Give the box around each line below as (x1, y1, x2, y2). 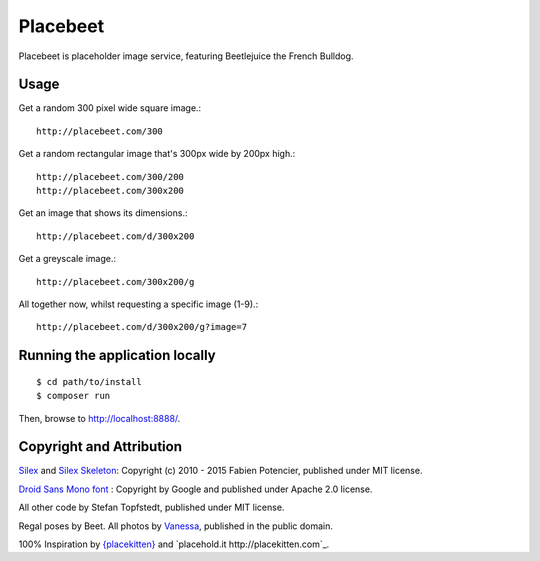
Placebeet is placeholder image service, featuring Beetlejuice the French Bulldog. (18, 50, 354, 62)
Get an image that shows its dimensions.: (18, 207, 188, 219)
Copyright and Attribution (18, 438, 182, 455)
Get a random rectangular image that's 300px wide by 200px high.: (18, 148, 296, 160)
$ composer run (36, 390, 111, 402)
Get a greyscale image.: (18, 253, 117, 265)
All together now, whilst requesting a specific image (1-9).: (18, 298, 259, 310)
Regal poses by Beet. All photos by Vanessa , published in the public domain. (18, 520, 334, 532)
